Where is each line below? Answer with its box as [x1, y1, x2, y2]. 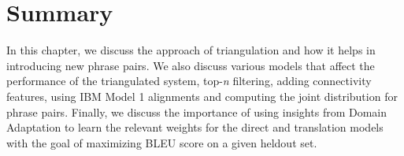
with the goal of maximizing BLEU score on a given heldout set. [6, 134, 317, 150]
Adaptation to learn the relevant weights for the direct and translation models [6, 119, 384, 136]
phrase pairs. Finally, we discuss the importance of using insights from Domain [6, 103, 387, 120]
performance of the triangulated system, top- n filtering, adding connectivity [6, 72, 372, 89]
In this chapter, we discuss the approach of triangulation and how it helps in [6, 42, 376, 58]
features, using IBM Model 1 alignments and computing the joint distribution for [6, 87, 398, 104]
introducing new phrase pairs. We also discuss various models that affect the [6, 57, 375, 73]
